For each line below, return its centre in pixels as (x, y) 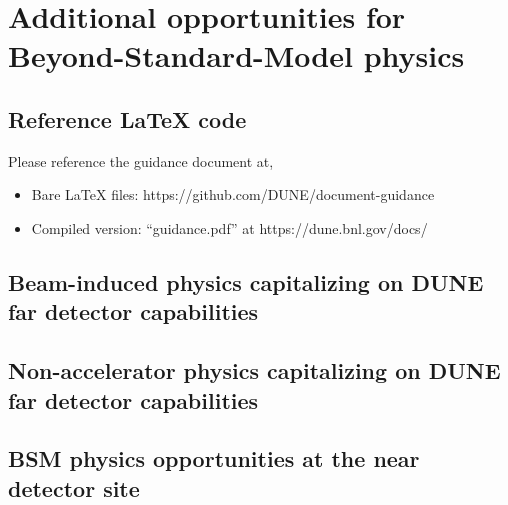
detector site (74, 487)
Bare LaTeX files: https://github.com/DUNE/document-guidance (233, 194)
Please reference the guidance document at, (141, 160)
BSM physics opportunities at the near (214, 458)
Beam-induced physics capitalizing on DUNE (246, 281)
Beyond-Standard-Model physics (236, 55)
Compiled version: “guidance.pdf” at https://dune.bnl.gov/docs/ (229, 227)
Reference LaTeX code (127, 118)
